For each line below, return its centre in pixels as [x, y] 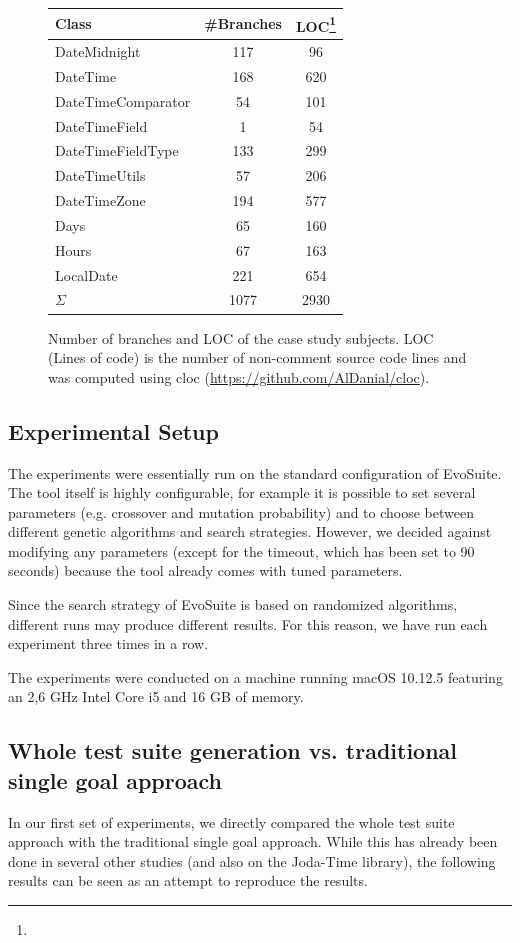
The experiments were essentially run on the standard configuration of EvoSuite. [255, 472]
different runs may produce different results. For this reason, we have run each [248, 623]
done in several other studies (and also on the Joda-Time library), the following [252, 860]
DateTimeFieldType [117, 150]
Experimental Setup [113, 430]
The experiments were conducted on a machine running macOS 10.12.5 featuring [255, 676]
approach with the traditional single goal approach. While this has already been [253, 841]
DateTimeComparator [123, 100]
